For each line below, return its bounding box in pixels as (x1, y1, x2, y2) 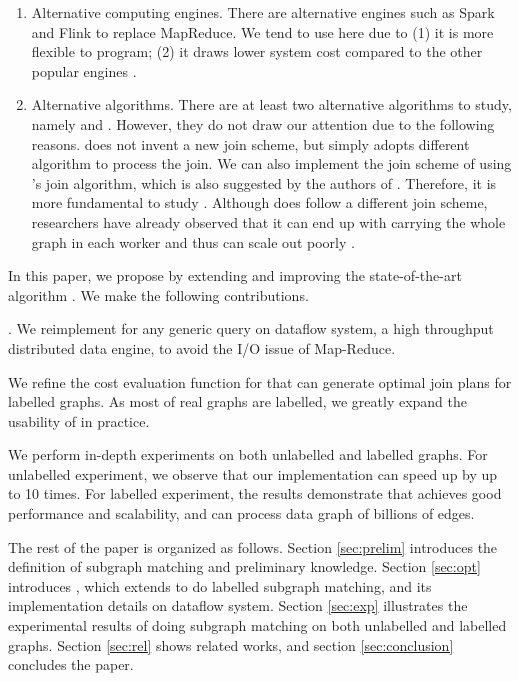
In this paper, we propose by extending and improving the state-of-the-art (8, 265, 462, 286)
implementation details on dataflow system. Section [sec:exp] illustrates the (8, 595, 468, 616)
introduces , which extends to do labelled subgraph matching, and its (8, 575, 432, 596)
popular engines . (31, 60, 137, 81)
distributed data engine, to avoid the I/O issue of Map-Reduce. (8, 337, 396, 358)
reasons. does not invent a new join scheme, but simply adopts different (31, 133, 470, 154)
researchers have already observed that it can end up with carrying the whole (31, 211, 506, 232)
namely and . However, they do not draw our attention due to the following (31, 113, 495, 134)
